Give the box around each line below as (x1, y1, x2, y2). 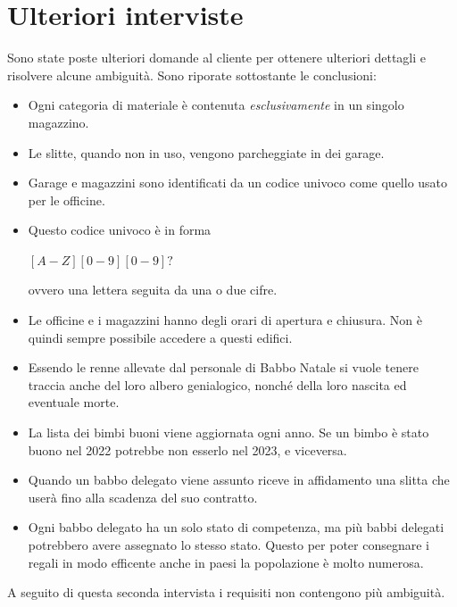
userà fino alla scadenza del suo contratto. (28, 487, 258, 506)
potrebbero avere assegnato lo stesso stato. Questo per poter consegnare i (28, 536, 429, 553)
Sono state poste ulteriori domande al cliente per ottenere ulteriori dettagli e (7, 48, 426, 67)
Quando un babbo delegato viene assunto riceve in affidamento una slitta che (28, 470, 450, 489)
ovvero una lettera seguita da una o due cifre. (28, 280, 278, 299)
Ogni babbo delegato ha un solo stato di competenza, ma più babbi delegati (28, 518, 445, 536)
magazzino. (28, 112, 89, 131)
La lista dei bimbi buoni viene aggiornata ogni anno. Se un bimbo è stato (28, 423, 429, 442)
